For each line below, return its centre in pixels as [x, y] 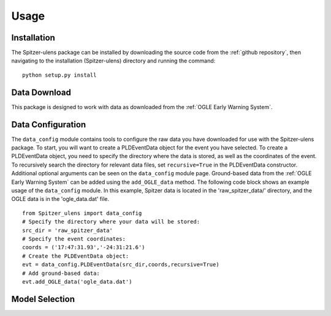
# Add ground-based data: [61, 273]
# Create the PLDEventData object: [76, 256]
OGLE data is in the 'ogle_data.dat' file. [60, 199]
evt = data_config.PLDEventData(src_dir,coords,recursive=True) [121, 265]
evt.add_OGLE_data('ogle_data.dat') [77, 281]
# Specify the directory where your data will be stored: [111, 222]
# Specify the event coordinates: [74, 239]
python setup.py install [59, 75]
